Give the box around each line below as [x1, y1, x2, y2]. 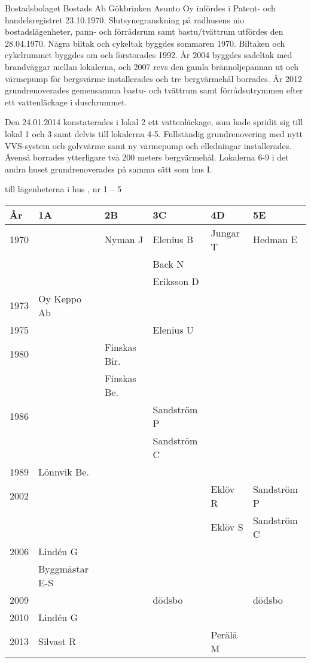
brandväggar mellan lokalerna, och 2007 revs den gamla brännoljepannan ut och [5, 60, 299, 72]
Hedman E [252, 232, 298, 247]
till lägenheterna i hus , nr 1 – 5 [5, 183, 121, 195]
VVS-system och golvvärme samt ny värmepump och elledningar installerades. [5, 139, 292, 152]
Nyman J [105, 232, 144, 247]
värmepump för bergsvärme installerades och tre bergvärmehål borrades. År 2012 [5, 72, 302, 84]
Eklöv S [211, 520, 243, 534]
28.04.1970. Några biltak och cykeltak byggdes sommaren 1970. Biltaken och [5, 37, 285, 49]
